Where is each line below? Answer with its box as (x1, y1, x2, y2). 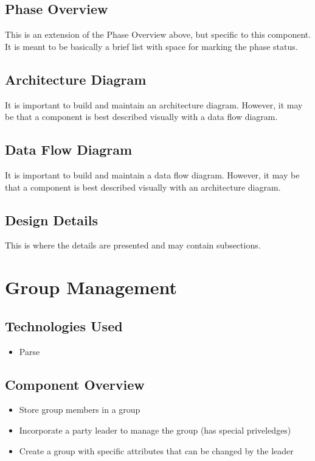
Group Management (5, 275, 177, 300)
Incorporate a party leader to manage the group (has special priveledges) (19, 423, 291, 436)
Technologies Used (5, 316, 123, 335)
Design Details (5, 210, 99, 229)
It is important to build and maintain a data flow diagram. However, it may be (5, 168, 300, 181)
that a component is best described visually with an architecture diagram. (5, 180, 281, 193)
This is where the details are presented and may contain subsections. (5, 239, 261, 252)
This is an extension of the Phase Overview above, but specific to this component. (5, 28, 311, 41)
